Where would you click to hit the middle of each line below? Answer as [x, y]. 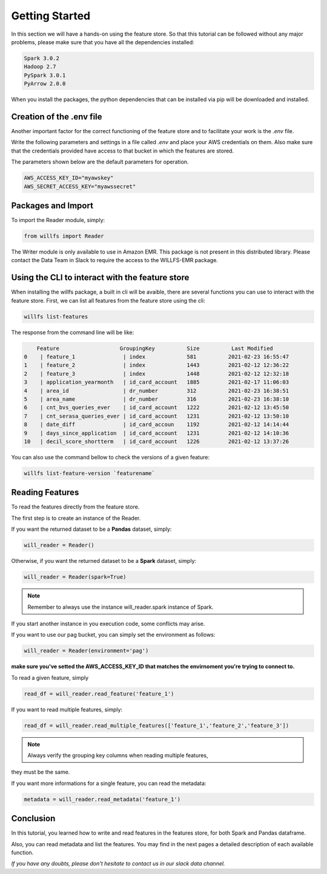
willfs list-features [56, 317]
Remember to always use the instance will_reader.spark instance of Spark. [121, 607]
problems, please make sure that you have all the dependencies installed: [103, 42]
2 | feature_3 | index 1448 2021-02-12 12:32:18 [157, 373]
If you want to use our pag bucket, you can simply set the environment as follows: [113, 635]
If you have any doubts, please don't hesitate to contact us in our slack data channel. [118, 864]
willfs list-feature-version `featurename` [90, 473]
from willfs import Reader [64, 236]
